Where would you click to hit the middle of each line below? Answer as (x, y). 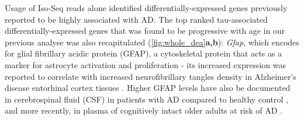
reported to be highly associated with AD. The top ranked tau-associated (136, 19)
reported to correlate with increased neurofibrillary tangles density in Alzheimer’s (151, 76)
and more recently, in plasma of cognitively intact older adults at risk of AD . (144, 110)
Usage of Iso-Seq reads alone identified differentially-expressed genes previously (146, 8)
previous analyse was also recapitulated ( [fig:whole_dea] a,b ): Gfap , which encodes (152, 42)
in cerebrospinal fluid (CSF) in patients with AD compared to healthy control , (146, 99)
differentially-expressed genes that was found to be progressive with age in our (145, 31)
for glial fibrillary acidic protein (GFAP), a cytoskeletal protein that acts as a (144, 53)
